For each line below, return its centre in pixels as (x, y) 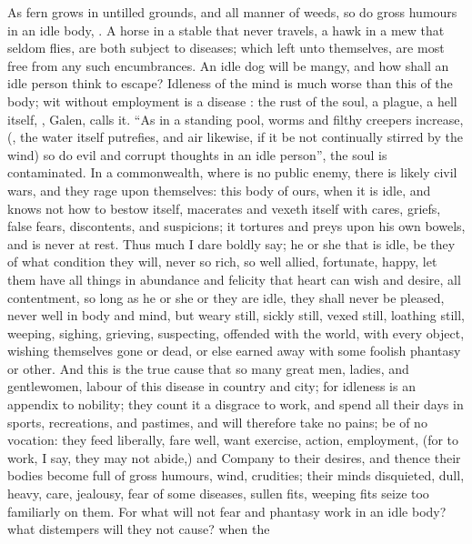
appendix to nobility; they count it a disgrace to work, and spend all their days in (236, 404)
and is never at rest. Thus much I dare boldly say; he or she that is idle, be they (231, 243)
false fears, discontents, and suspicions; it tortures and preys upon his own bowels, (236, 226)
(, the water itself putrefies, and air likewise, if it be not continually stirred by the (236, 137)
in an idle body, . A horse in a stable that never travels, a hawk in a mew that (226, 30)
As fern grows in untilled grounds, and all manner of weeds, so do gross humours (232, 12)
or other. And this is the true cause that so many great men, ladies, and (208, 368)
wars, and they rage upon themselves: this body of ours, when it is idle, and (219, 190)
